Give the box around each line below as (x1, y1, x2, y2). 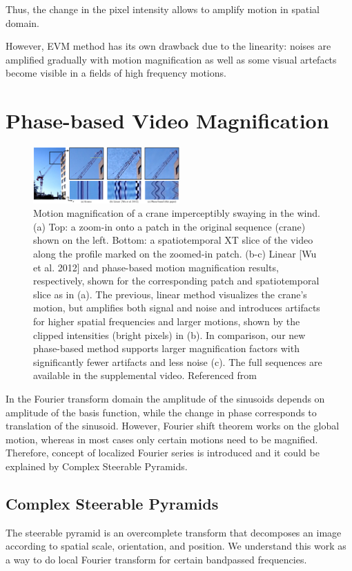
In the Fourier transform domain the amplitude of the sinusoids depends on (6, 391, 325, 405)
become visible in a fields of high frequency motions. (6, 66, 226, 80)
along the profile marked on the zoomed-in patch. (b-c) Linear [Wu (33, 246, 317, 261)
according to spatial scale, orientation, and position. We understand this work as (6, 539, 346, 553)
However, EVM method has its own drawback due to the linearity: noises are (6, 39, 331, 53)
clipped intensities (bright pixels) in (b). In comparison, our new (33, 327, 306, 342)
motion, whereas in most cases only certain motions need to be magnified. (6, 432, 318, 446)
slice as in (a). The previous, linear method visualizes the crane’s (33, 287, 307, 301)
